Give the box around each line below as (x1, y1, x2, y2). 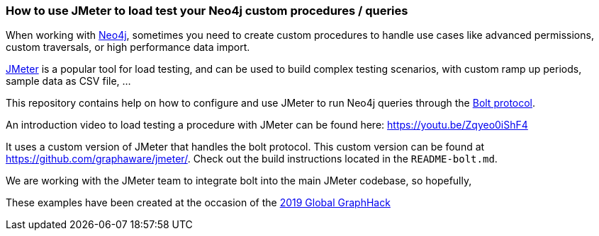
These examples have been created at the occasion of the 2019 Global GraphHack (6, 196, 391, 209)
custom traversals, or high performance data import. (6, 41, 250, 54)
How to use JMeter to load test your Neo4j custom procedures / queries (6, 4, 408, 18)
